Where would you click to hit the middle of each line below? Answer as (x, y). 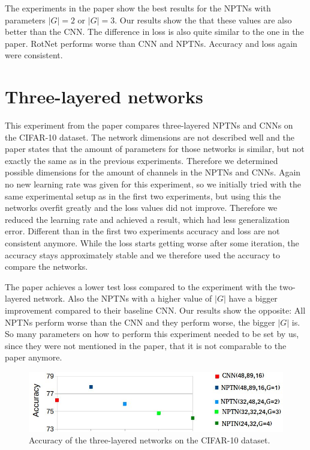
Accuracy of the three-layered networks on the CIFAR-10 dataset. (150, 440)
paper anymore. (34, 357)
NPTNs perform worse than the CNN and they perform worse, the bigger (140, 322)
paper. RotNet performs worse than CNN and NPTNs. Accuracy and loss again (151, 43)
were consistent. (34, 55)
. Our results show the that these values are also (203, 20)
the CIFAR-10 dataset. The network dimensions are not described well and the (150, 137)
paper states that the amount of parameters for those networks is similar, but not (155, 149)
